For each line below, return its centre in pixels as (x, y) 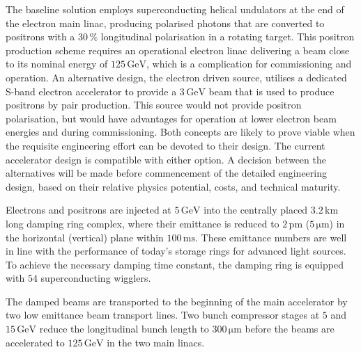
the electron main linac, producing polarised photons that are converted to (165, 23)
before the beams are (290, 329)
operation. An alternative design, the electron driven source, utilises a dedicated (176, 77)
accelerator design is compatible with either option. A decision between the (166, 159)
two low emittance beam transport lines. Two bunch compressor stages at (163, 315)
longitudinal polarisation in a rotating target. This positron (228, 37)
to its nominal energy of (57, 64)
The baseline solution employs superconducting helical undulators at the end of (175, 9)
